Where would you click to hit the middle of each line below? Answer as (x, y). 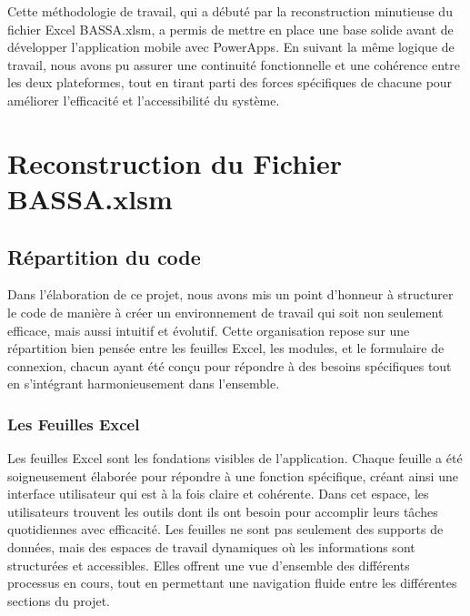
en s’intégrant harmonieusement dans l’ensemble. (144, 384)
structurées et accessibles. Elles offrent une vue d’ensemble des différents (209, 565)
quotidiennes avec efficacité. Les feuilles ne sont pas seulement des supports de (225, 529)
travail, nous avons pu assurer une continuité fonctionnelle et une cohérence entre (234, 64)
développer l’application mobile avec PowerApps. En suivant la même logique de (231, 47)
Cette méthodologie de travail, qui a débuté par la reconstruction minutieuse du (230, 11)
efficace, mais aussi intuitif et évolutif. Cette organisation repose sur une (209, 330)
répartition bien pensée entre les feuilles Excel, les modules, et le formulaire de (226, 348)
